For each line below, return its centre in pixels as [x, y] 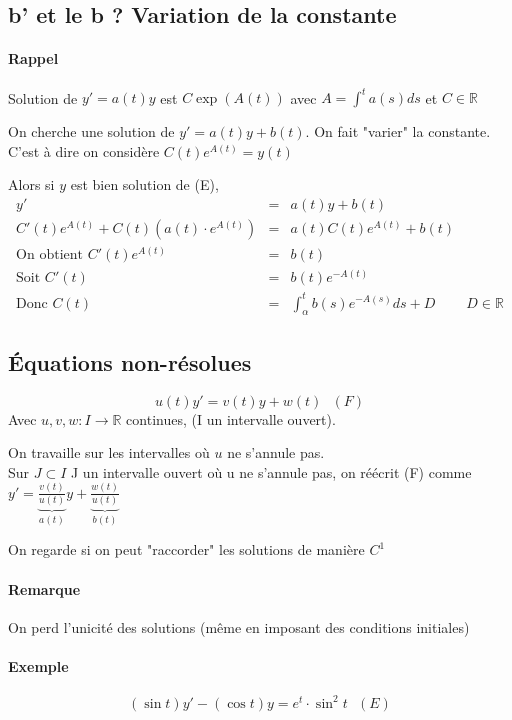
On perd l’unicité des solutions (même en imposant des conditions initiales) [239, 626]
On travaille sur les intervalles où [109, 452]
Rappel [33, 58]
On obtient [49, 254]
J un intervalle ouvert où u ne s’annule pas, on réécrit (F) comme [271, 471]
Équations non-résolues [130, 361]
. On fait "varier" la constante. [398, 131]
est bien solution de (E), [144, 184]
